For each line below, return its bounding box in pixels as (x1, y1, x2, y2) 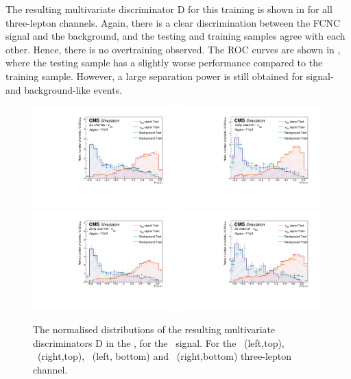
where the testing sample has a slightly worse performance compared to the (5, 55, 323, 70)
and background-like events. (5, 82, 123, 96)
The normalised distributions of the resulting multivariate (33, 322, 276, 336)
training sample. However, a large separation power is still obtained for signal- (5, 68, 334, 83)
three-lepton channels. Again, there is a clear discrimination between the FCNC (5, 15, 341, 29)
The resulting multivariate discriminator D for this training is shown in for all (5, 2, 332, 16)
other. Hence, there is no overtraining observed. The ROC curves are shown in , (5, 42, 341, 56)
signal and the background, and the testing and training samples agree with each (5, 29, 346, 43)
